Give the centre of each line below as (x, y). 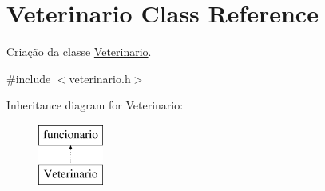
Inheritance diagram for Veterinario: (95, 105)
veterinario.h (100, 78)
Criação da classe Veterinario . (79, 52)
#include (29, 78)
